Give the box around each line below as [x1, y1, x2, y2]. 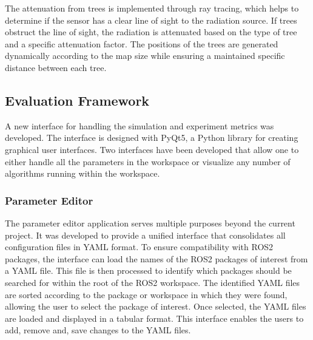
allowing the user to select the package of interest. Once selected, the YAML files [5, 300, 306, 313]
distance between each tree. [5, 61, 107, 73]
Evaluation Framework [5, 90, 150, 109]
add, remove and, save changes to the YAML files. [5, 324, 191, 336]
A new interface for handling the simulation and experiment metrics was [5, 119, 274, 132]
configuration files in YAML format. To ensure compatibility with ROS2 [5, 240, 274, 253]
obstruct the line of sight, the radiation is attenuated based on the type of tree [5, 25, 297, 38]
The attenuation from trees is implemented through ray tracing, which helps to [5, 2, 299, 14]
